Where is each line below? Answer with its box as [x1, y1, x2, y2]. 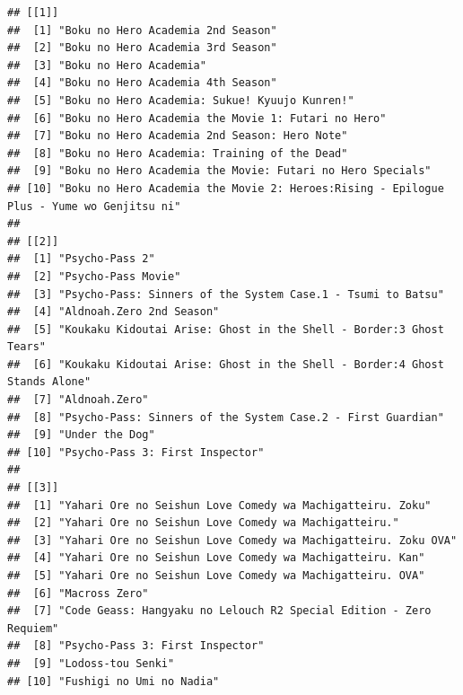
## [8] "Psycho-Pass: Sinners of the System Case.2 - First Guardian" [7, 410, 444, 424]
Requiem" [7, 621, 59, 635]
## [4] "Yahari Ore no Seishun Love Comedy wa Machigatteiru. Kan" [7, 551, 425, 565]
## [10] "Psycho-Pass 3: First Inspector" [7, 445, 265, 459]
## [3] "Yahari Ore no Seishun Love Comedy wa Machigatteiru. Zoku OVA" [7, 533, 458, 547]
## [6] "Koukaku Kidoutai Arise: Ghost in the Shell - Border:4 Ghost [7, 357, 444, 371]
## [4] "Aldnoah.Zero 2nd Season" [7, 305, 220, 319]
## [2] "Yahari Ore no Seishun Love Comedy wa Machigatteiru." [7, 516, 399, 530]
